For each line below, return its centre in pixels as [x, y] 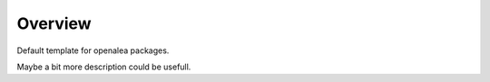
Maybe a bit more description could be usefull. [104, 67]
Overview [54, 23]
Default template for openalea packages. [93, 50]
